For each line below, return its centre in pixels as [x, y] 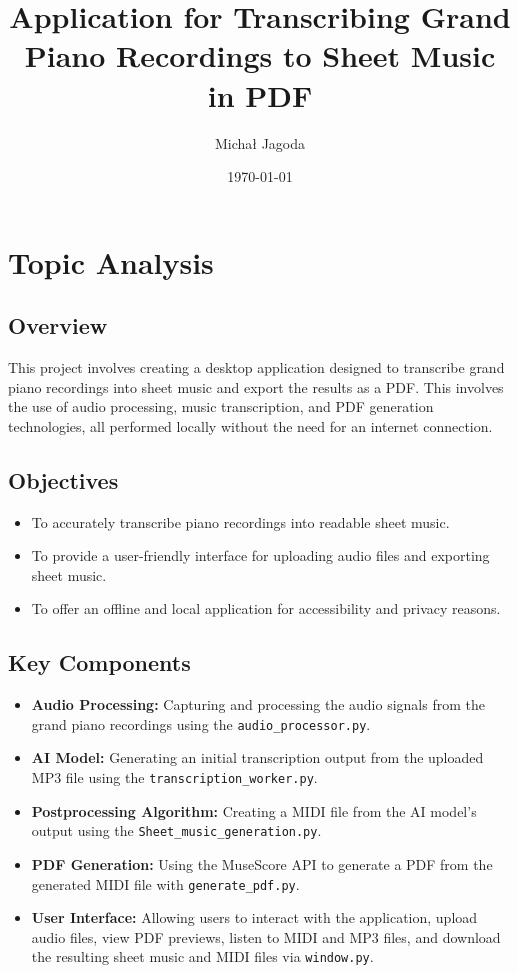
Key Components [99, 662]
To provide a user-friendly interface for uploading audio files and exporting [260, 555]
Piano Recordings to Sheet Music [260, 55]
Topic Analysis [111, 261]
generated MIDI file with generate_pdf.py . [165, 883]
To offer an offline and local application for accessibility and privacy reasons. [266, 608]
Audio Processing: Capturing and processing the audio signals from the [258, 704]
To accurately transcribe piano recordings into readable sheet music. [240, 521]
